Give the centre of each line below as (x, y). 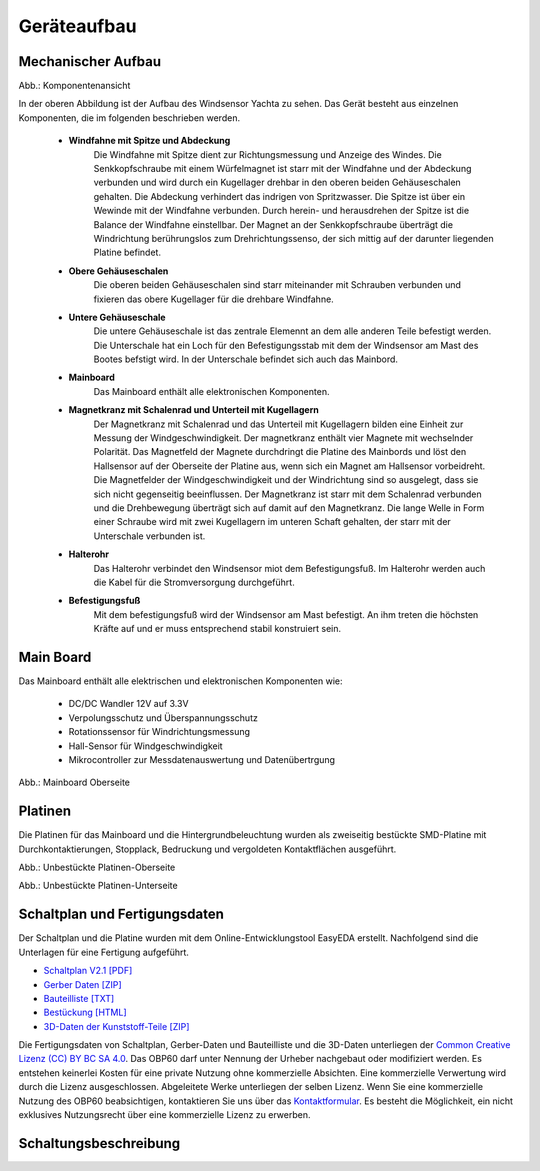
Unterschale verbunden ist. (149, 536)
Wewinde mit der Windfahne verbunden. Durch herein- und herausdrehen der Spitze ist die (281, 211)
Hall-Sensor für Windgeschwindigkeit (146, 746)
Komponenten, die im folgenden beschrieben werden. (129, 117)
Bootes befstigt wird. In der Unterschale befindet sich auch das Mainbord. (246, 359)
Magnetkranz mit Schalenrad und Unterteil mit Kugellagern (193, 410)
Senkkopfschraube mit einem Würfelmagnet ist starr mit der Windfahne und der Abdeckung (282, 169)
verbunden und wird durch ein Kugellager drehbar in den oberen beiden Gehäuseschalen (277, 182)
